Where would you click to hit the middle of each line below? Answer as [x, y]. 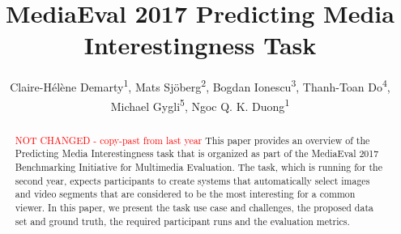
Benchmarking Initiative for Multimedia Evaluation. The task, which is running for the [198, 166]
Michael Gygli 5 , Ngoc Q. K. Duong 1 [200, 104]
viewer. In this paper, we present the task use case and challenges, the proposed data [194, 207]
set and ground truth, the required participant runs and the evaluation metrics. [182, 221]
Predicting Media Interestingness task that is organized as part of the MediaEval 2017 [197, 153]
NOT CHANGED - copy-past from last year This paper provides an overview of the [192, 140]
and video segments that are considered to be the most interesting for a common [185, 194]
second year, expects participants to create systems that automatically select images [192, 180]
